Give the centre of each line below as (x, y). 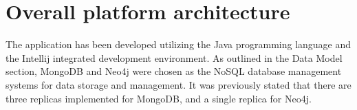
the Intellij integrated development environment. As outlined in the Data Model (174, 57)
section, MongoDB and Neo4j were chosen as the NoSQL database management (174, 71)
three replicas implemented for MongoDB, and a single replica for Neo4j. (159, 98)
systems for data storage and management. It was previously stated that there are (178, 84)
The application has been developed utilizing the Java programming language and (178, 44)
